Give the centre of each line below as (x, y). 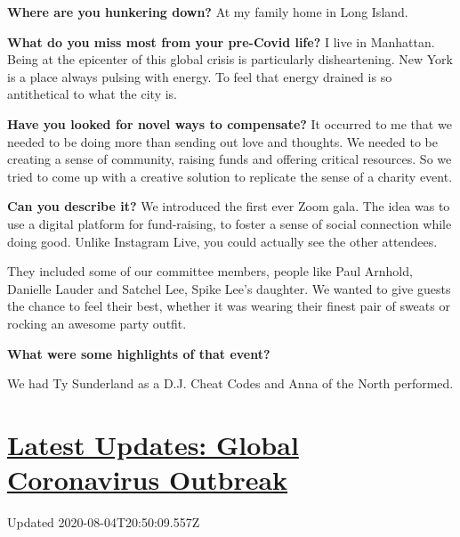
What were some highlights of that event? (139, 353)
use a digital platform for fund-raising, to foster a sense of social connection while (230, 223)
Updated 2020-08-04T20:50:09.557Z (104, 522)
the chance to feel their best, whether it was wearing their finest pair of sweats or (229, 306)
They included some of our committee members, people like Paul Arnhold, (210, 271)
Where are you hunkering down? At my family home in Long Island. (208, 12)
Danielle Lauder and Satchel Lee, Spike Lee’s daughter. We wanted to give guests (229, 288)
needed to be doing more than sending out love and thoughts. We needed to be (222, 141)
